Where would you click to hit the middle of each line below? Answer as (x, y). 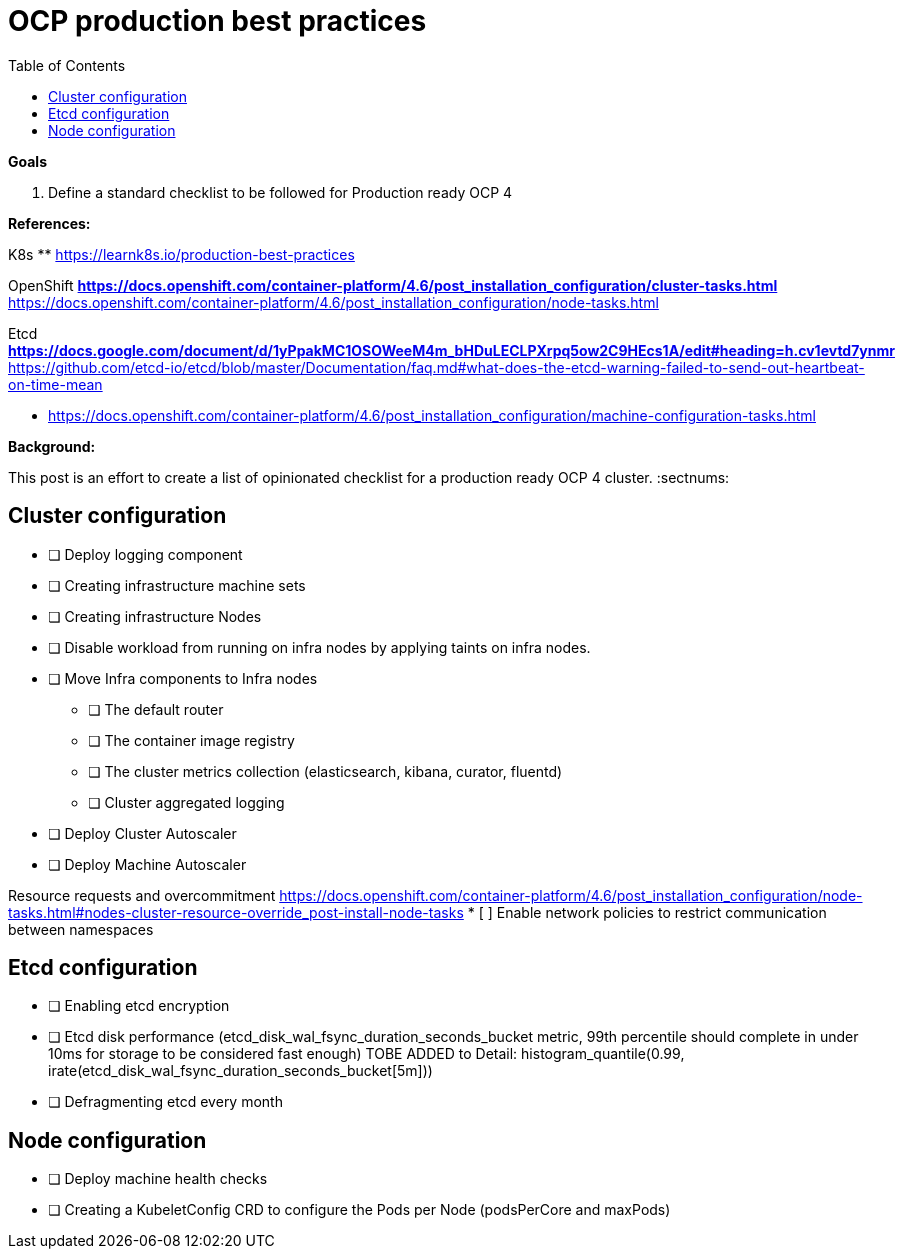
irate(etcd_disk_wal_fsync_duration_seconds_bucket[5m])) (240, 1071)
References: (49, 223)
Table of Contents (67, 65)
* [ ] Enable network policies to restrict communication (647, 912)
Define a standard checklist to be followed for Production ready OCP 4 (280, 192)
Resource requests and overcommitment (142, 895)
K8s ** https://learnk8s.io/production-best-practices (181, 254)
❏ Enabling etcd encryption (139, 1006)
